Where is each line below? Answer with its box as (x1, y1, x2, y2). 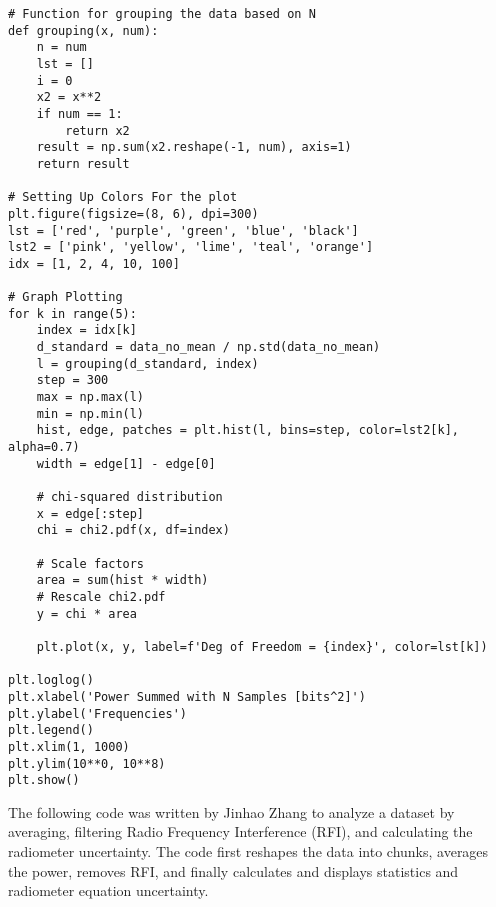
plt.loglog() (8, 673, 94, 688)
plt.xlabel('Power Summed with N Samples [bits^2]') (8, 689, 366, 704)
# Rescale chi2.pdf (36, 589, 166, 604)
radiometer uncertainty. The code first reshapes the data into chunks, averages (8, 841, 489, 862)
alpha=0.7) (8, 440, 80, 455)
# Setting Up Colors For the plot (8, 190, 238, 205)
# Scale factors (36, 556, 145, 571)
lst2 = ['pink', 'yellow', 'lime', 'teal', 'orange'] (8, 240, 374, 255)
